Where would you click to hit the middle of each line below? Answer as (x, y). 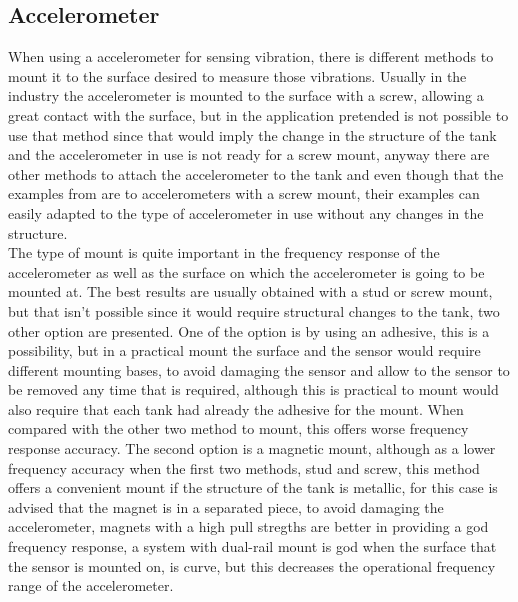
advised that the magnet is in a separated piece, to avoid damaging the (226, 506)
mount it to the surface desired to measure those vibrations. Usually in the (237, 75)
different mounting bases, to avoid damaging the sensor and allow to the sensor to (259, 369)
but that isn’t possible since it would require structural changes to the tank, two (254, 310)
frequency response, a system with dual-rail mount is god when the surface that (252, 546)
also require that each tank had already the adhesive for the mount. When (236, 408)
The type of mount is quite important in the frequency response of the (224, 252)
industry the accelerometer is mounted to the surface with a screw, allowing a (246, 95)
